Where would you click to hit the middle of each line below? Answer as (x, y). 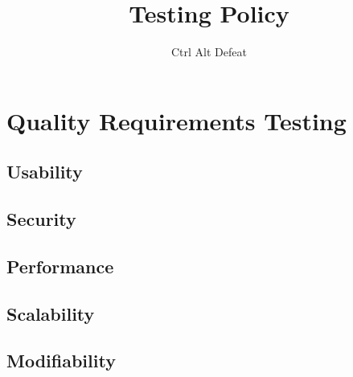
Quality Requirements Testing (176, 120)
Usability (45, 172)
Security (41, 219)
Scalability (51, 313)
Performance (60, 266)
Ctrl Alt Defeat (209, 52)
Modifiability (61, 361)
